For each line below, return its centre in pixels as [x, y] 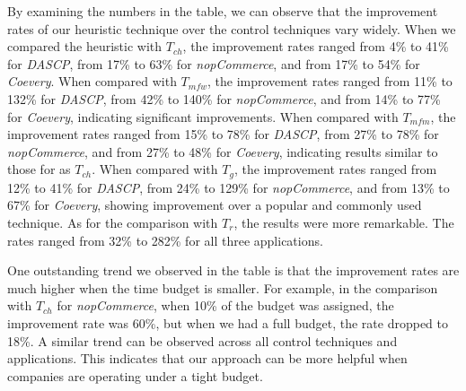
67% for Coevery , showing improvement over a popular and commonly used [215, 205]
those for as [39, 169]
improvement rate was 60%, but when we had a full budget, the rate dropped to [228, 322]
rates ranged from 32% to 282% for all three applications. [165, 240]
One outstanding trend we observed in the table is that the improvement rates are [233, 270]
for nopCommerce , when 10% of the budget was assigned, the [225, 305]
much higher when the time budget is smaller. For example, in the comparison [223, 287]
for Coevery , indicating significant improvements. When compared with [203, 116]
